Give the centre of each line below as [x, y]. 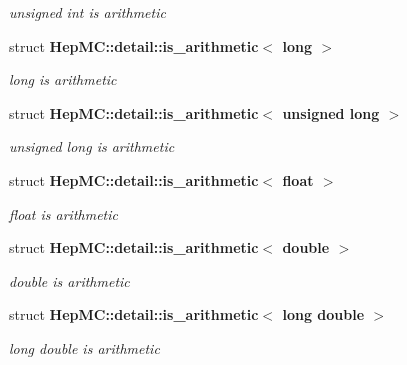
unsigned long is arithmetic [92, 146]
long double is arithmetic [84, 347]
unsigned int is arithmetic [87, 12]
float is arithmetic [63, 213]
